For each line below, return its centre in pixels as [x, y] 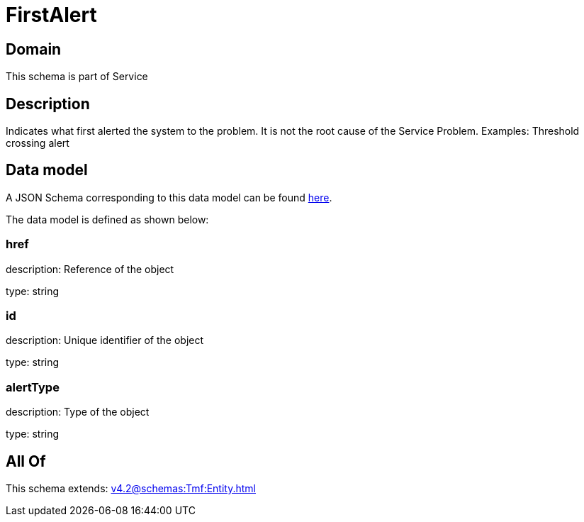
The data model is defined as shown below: [107, 219]
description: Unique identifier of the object [105, 340]
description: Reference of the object [90, 269]
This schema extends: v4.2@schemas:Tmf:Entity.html [131, 488]
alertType [33, 387]
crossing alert [38, 143]
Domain [34, 49]
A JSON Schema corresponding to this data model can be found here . [169, 197]
